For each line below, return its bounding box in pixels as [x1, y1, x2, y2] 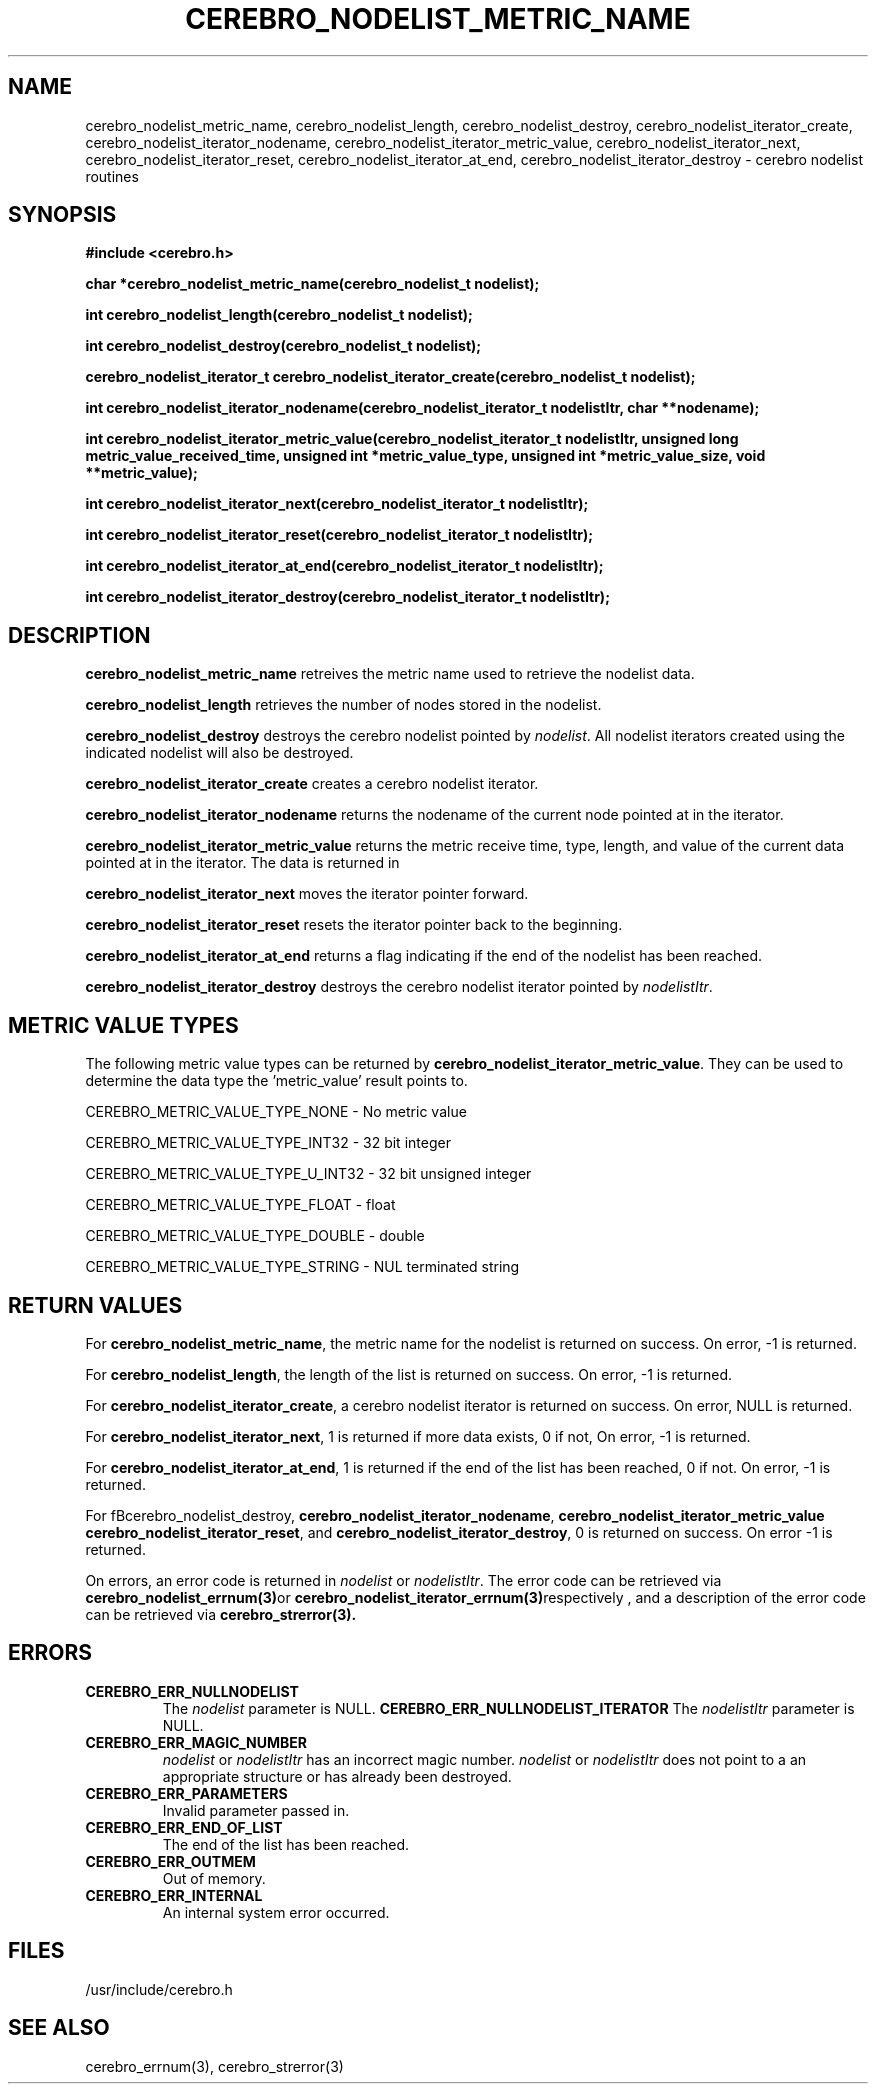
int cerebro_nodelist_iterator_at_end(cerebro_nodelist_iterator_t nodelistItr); [85, 557, 604, 575]
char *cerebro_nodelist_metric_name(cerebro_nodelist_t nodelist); [85, 275, 540, 293]
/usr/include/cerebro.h [85, 1980, 233, 1998]
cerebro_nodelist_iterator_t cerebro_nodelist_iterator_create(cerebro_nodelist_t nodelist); [85, 368, 696, 386]
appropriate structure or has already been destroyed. [162, 1767, 512, 1785]
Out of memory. [162, 1869, 266, 1887]
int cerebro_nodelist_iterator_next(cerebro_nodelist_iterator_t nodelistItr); [85, 495, 589, 513]
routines [85, 167, 139, 185]
